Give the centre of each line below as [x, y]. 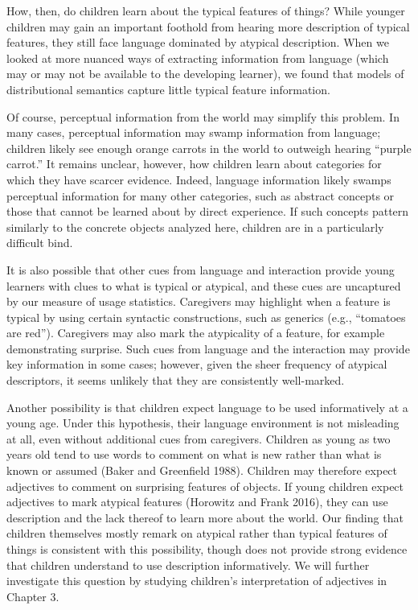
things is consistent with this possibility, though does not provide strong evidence [207, 549]
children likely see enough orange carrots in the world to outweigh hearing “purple [209, 148]
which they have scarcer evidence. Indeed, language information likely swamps [199, 179]
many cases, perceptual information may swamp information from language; [194, 132]
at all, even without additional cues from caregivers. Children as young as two [199, 438]
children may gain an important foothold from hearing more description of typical [208, 26]
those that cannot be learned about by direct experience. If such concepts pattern [208, 211]
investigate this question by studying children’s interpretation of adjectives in [197, 581]
